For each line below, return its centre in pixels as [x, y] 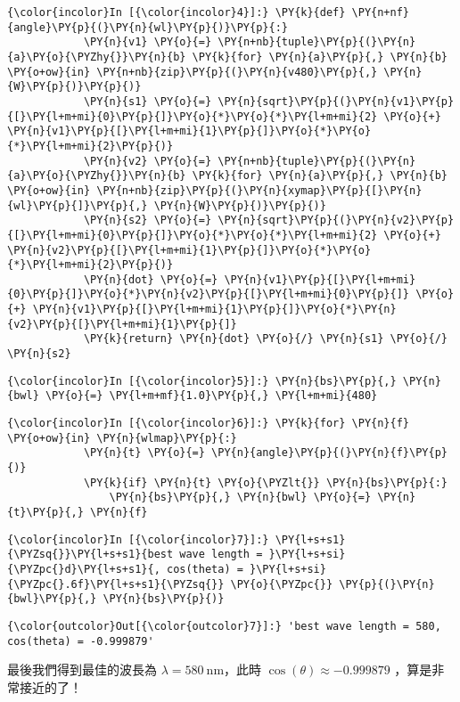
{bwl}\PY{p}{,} [52, 599]
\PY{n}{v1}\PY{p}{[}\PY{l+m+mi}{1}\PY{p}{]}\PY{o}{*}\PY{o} [189, 131]
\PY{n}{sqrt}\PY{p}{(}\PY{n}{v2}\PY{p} [336, 220]
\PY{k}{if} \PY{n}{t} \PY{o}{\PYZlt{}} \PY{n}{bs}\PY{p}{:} [265, 482]
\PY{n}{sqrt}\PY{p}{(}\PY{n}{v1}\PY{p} [336, 101]
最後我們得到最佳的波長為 [82, 669]
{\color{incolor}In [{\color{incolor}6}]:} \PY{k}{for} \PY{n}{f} [209, 424]
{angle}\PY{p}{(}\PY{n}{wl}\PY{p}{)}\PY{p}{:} [148, 27]
